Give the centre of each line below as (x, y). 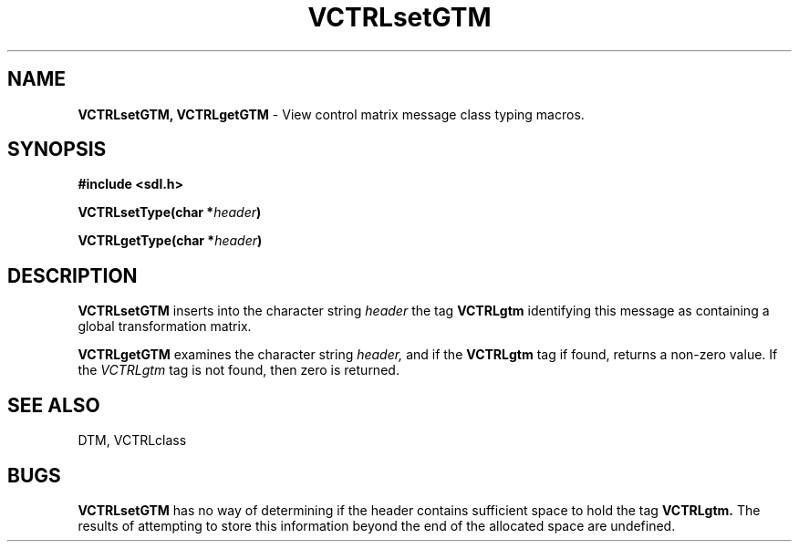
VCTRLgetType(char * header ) (170, 241)
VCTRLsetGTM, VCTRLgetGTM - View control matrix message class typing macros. (331, 114)
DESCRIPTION (73, 275)
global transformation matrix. (165, 326)
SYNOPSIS (57, 150)
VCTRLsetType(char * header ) (170, 212)
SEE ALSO (54, 405)
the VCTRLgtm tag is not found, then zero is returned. (239, 370)
